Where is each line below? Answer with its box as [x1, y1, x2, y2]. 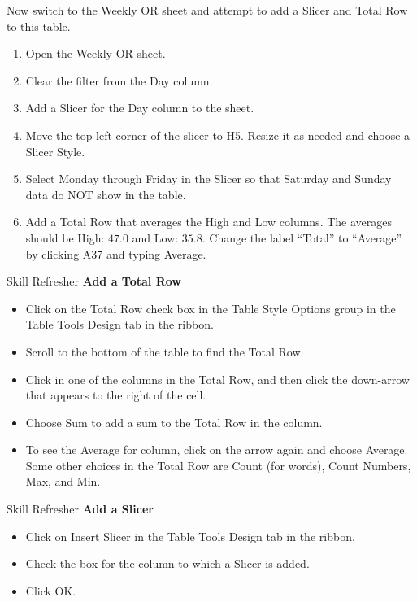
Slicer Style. [25, 142, 85, 159]
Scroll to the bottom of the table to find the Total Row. [25, 342, 304, 360]
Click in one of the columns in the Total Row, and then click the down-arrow [25, 370, 410, 387]
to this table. [7, 17, 71, 34]
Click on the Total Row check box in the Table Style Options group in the [25, 299, 396, 316]
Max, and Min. [25, 473, 101, 490]
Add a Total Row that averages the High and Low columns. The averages [25, 213, 392, 230]
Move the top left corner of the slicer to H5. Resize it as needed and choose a [25, 126, 410, 143]
